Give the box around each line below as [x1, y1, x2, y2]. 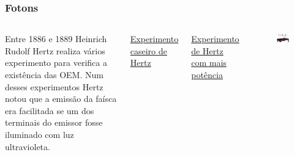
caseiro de [130, 44, 167, 57]
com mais [191, 56, 227, 69]
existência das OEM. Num [5, 68, 104, 81]
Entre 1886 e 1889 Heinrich [5, 32, 107, 45]
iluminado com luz [5, 128, 74, 140]
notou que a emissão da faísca [5, 92, 117, 105]
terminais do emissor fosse [5, 116, 103, 129]
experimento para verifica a [5, 56, 107, 69]
